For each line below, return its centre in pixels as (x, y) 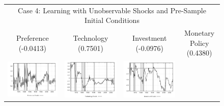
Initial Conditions (112, 20)
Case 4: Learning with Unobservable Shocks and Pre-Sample (112, 10)
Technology (91, 37)
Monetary (200, 33)
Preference (33, 37)
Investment (150, 37)
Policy (199, 43)
